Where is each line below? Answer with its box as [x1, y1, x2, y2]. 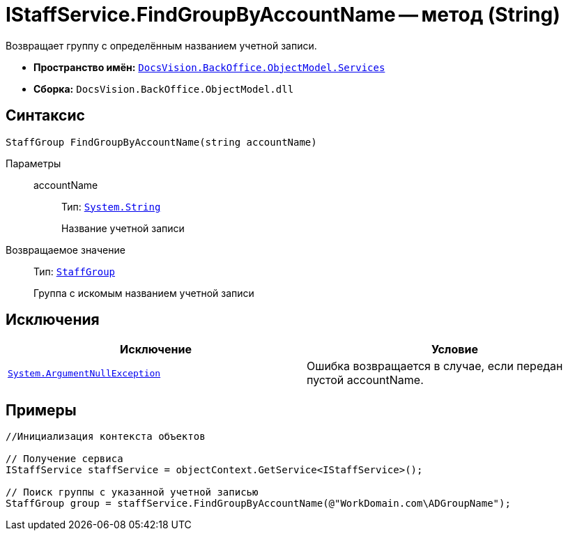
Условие [431, 342, 478, 357]
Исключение [120, 342, 192, 357]
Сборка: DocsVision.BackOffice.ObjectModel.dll [33, 82, 294, 95]
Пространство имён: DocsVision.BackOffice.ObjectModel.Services [33, 61, 385, 73]
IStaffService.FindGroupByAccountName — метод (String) [6, 3, 560, 26]
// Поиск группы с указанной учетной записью [6, 487, 259, 498]
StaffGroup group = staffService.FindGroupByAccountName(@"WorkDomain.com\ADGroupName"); [6, 498, 511, 510]
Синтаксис [6, 107, 85, 125]
